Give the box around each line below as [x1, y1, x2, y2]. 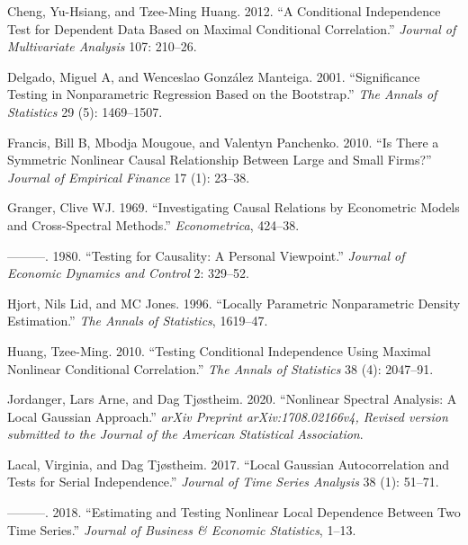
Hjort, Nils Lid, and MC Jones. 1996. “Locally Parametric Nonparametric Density [7, 293, 461, 312]
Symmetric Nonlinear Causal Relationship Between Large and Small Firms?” [7, 150, 432, 169]
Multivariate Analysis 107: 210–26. [7, 37, 197, 56]
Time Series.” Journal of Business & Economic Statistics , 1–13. [7, 520, 356, 539]
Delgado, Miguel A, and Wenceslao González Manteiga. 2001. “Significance [7, 67, 420, 85]
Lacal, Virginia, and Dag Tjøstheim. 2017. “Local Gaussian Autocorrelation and [7, 454, 450, 473]
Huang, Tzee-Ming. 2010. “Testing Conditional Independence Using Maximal [7, 341, 431, 360]
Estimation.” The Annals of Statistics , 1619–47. [7, 311, 268, 330]
